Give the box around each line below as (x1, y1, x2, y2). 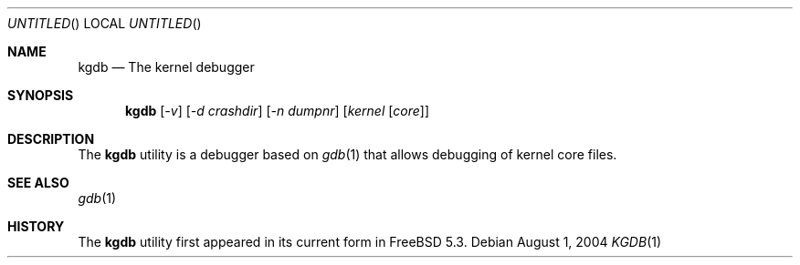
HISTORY (7, 219, 65, 234)
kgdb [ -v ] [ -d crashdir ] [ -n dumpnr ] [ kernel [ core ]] (125, 103, 430, 118)
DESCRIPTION (7, 131, 95, 147)
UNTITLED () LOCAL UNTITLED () (7, 15, 202, 31)
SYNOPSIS (7, 87, 74, 103)
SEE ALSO (7, 175, 69, 190)
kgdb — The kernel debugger (78, 59, 255, 75)
